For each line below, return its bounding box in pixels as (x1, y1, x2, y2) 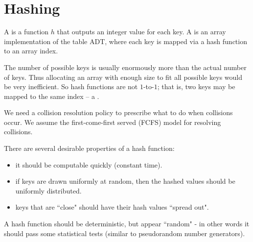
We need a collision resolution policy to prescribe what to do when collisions (4, 107, 233, 118)
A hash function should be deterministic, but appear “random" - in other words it (4, 218, 250, 229)
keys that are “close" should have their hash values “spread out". (15, 202, 209, 212)
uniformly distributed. (15, 185, 82, 195)
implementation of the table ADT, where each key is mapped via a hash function (4, 36, 247, 46)
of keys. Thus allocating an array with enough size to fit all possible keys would (4, 72, 243, 82)
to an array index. (4, 46, 58, 56)
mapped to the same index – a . (4, 91, 99, 101)
